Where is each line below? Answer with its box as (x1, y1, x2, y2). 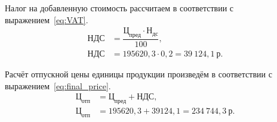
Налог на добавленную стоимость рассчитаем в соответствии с (5, 2, 234, 14)
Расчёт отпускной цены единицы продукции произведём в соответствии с (5, 68, 272, 80)
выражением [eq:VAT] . (5, 13, 88, 26)
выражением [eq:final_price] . (5, 79, 111, 92)
